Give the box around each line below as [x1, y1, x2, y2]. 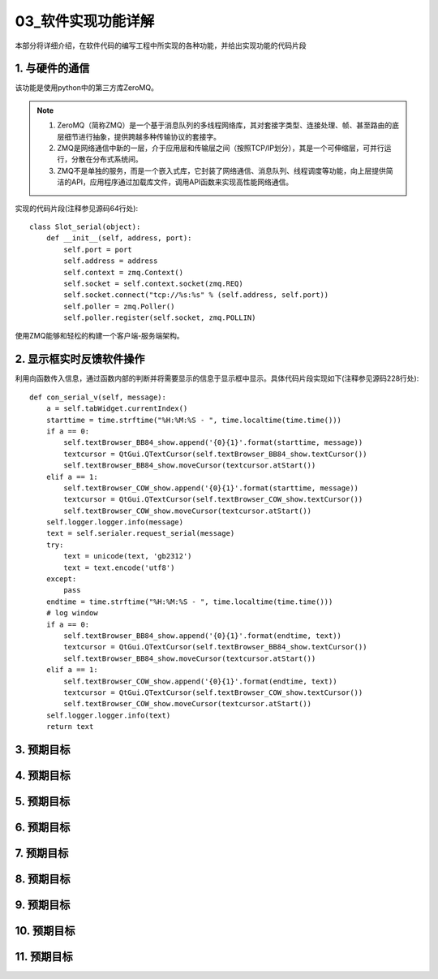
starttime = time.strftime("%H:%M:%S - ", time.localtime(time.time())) [45, 415, 342, 425]
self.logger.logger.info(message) [45, 518, 184, 527]
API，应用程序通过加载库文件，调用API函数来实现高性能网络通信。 [71, 177, 294, 187]
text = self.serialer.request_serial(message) [45, 528, 235, 538]
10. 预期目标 [15, 924, 75, 938]
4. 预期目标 [15, 768, 71, 783]
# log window [45, 609, 98, 618]
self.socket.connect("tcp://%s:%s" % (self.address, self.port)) [63, 291, 329, 300]
